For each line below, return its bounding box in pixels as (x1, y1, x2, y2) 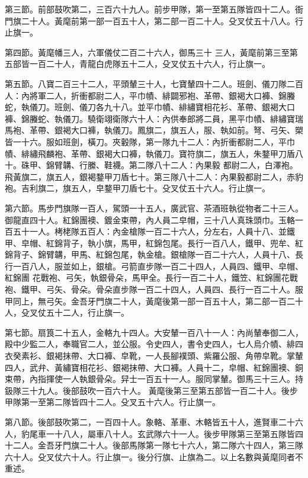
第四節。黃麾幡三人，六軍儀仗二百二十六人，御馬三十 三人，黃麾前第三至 (5, 46, 290, 58)
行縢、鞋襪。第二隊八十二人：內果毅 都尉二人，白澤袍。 (79, 159, 298, 171)
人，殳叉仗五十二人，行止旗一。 (5, 306, 129, 319)
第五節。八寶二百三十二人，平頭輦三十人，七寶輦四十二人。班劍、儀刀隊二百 (5, 77, 303, 89)
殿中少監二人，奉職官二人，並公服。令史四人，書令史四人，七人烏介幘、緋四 (5, 338, 303, 350)
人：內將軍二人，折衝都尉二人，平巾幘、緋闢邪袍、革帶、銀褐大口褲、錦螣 (5, 89, 295, 101)
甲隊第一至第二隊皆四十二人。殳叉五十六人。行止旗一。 (5, 396, 220, 408)
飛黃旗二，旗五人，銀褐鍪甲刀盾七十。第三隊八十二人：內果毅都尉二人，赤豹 (5, 170, 303, 182)
